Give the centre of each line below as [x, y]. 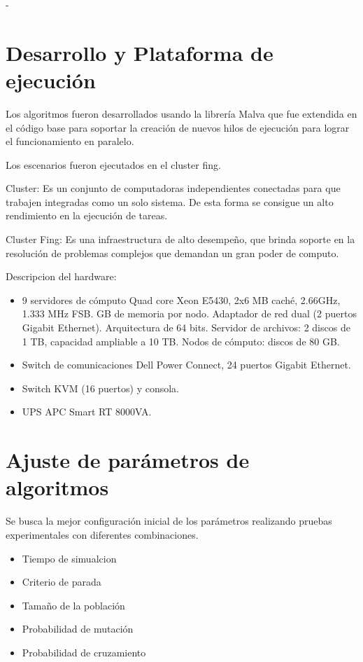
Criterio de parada [62, 582]
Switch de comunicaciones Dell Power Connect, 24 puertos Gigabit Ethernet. [186, 365]
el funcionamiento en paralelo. [70, 141]
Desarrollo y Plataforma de [140, 52]
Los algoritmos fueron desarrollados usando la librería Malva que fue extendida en [181, 113]
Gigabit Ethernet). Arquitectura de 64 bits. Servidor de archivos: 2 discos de [186, 327]
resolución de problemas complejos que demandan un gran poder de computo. [172, 253]
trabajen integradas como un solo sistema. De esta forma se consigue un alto [170, 201]
